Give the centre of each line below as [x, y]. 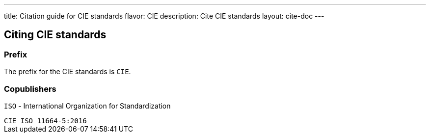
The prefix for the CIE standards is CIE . [67, 72]
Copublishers [30, 89]
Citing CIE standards [55, 35]
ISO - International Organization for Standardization [87, 106]
